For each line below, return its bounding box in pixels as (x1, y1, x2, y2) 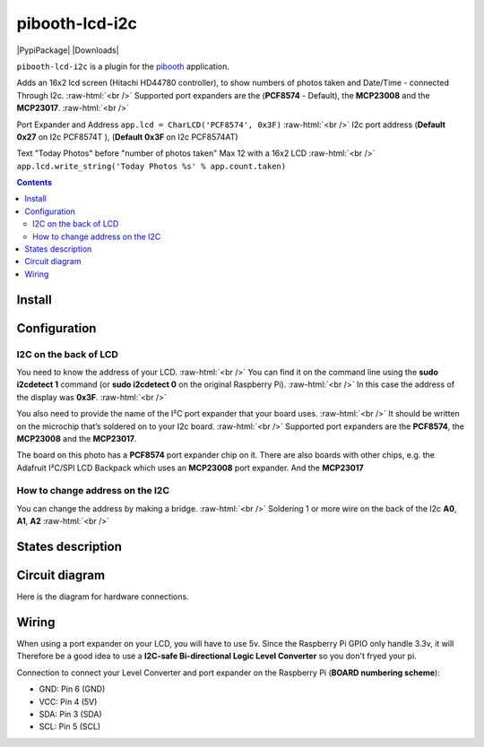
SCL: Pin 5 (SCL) (39, 721, 101, 732)
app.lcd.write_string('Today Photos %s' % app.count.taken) (16, 161, 287, 171)
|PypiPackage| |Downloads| (16, 45, 120, 56)
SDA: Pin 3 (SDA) (39, 708, 102, 720)
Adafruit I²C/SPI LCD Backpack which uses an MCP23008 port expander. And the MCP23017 (16, 462, 364, 473)
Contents (16, 177, 53, 188)
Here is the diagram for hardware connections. (16, 591, 189, 602)
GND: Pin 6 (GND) (39, 683, 106, 694)
